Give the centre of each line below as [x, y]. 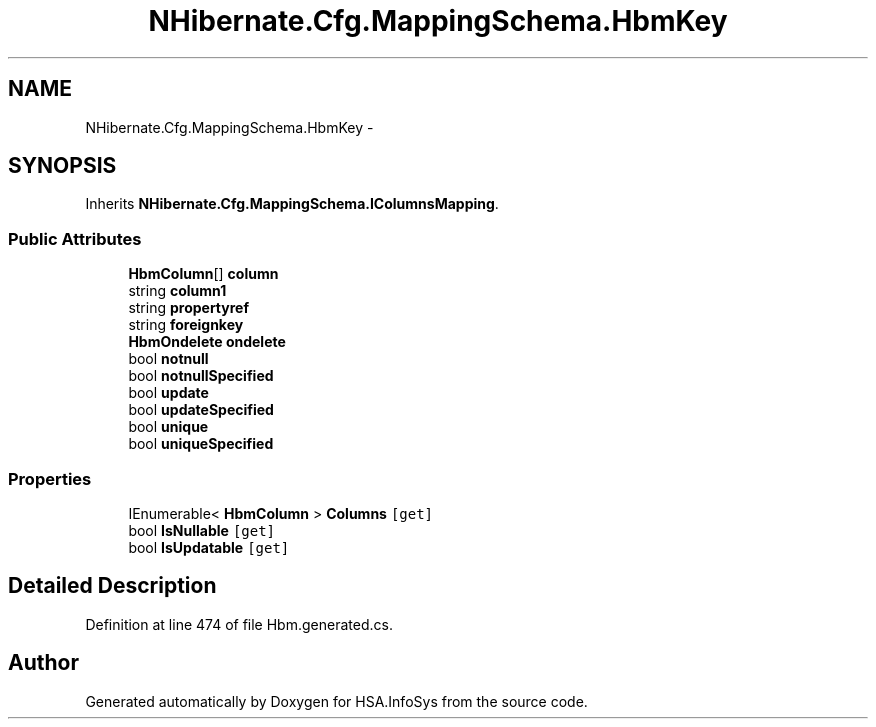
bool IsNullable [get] [202, 530]
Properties [50, 478]
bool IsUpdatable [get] [209, 547]
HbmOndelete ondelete [207, 342]
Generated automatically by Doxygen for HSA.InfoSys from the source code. [336, 701]
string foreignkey [186, 325]
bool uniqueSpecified [201, 444]
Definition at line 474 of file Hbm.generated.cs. [239, 624]
